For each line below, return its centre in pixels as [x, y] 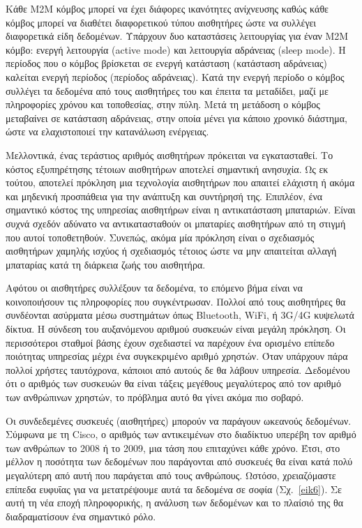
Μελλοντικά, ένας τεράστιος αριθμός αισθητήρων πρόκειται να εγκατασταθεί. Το [169, 154]
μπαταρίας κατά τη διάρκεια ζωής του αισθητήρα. [106, 264]
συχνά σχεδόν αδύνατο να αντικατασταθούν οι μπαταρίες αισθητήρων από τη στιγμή [176, 223]
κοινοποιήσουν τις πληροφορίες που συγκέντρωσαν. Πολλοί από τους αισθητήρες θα [176, 301]
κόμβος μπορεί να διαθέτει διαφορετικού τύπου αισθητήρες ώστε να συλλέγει [161, 22]
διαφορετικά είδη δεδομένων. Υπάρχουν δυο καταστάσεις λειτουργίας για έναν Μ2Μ [177, 36]
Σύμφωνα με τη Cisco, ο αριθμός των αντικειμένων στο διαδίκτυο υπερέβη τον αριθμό [181, 434]
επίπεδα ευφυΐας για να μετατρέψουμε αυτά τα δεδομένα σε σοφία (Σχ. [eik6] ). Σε [174, 489]
